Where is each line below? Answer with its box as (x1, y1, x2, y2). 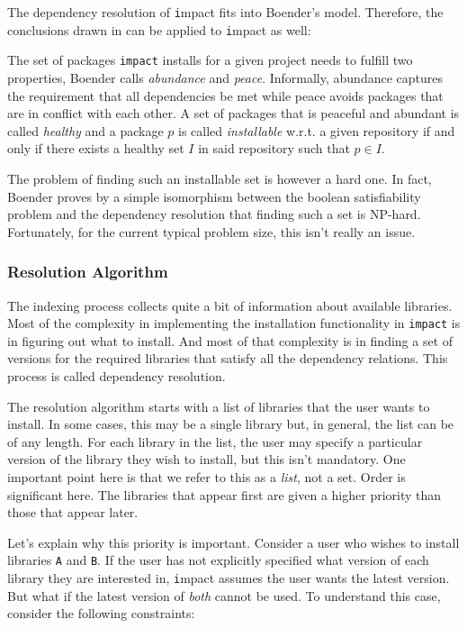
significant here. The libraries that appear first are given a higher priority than (7, 485, 442, 504)
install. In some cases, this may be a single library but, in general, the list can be (7, 414, 454, 433)
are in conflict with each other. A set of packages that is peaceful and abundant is (7, 104, 460, 123)
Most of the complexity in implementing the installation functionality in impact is (7, 314, 461, 332)
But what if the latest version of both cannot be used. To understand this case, (7, 586, 441, 605)
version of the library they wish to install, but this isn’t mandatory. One (7, 450, 406, 469)
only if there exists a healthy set (7, 139, 184, 158)
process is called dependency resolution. (7, 366, 226, 385)
